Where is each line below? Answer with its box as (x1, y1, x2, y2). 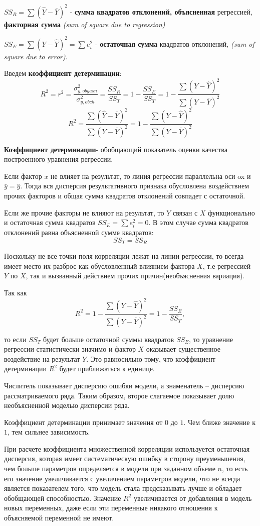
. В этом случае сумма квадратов (148, 217, 248, 228)
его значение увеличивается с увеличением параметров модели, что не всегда (4, 473, 240, 483)
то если (4, 334, 27, 344)
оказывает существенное (146, 344, 220, 354)
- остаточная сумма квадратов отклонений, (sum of (95, 38, 254, 49)
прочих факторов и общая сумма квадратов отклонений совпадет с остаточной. (4, 190, 245, 200)
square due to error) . (4, 51, 68, 61)
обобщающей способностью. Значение (4, 492, 121, 503)
